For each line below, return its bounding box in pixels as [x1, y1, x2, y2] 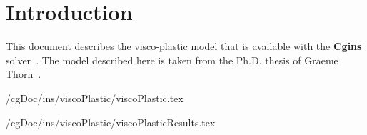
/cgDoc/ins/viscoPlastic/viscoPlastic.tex [6, 90, 183, 105]
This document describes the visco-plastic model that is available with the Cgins [6, 39, 362, 54]
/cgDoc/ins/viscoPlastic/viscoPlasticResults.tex [6, 114, 216, 129]
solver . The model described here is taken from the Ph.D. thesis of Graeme [6, 52, 338, 67]
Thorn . [6, 66, 41, 81]
